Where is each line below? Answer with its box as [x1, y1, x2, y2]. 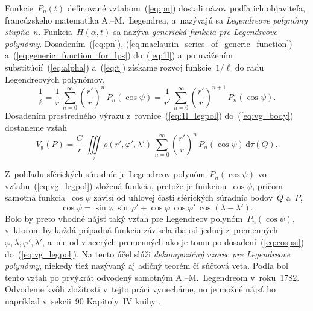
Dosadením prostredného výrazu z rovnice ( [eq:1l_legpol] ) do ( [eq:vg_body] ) [5, 108, 294, 121]
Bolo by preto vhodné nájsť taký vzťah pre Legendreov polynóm [5, 212, 243, 224]
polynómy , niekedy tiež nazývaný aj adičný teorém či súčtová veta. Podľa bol [5, 259, 288, 272]
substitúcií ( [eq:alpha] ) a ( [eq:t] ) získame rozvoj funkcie [5, 60, 212, 73]
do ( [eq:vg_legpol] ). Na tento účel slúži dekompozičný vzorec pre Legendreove [5, 247, 291, 260]
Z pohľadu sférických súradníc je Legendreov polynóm [5, 168, 206, 180]
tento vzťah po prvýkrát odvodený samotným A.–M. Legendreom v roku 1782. [5, 271, 300, 283]
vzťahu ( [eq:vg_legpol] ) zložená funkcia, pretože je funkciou [5, 179, 227, 192]
